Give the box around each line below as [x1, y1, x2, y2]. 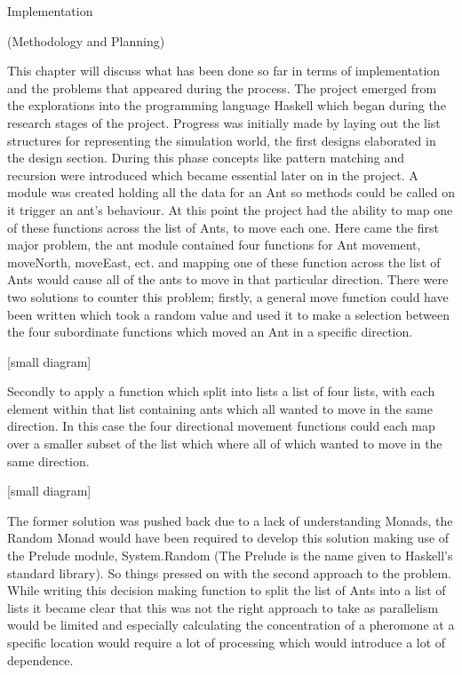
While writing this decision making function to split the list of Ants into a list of [7, 581, 446, 600]
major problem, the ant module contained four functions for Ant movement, [7, 235, 421, 254]
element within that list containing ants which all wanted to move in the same [7, 399, 433, 417]
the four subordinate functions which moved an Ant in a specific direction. [7, 322, 413, 341]
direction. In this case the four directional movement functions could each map [7, 417, 435, 435]
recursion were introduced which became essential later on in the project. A [7, 165, 418, 184]
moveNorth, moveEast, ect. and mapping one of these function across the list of [7, 252, 441, 271]
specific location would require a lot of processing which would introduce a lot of [7, 633, 446, 651]
